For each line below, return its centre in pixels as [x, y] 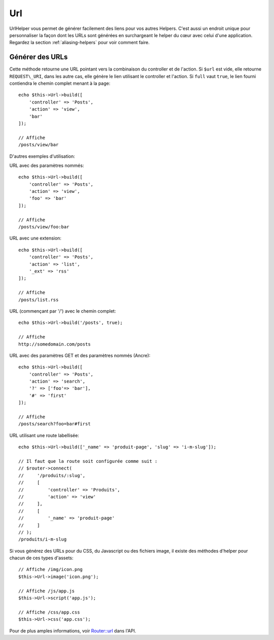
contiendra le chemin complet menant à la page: [60, 83]
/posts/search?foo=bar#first [55, 424]
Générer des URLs [39, 57]
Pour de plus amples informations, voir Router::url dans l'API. [73, 631]
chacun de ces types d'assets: [41, 558]
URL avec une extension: [36, 238]
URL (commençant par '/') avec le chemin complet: [63, 311]
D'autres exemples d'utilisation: [42, 156]
